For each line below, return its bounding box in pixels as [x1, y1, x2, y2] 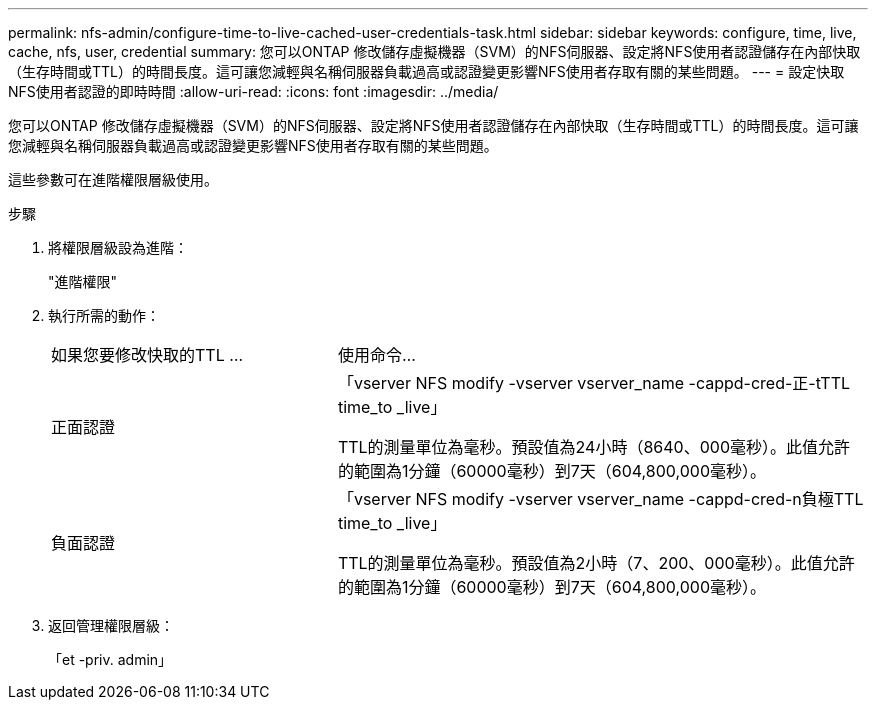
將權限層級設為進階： [48, 239, 188, 256]
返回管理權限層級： [48, 617, 174, 634]
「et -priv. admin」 [48, 651, 173, 668]
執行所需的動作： [48, 307, 160, 324]
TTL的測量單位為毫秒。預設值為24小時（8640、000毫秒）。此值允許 [337, 437, 850, 457]
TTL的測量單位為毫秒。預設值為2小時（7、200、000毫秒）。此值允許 [337, 553, 855, 573]
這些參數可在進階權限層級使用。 [8, 171, 218, 188]
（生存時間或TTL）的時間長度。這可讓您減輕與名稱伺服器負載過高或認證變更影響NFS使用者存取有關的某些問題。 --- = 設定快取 [8, 63, 845, 80]
